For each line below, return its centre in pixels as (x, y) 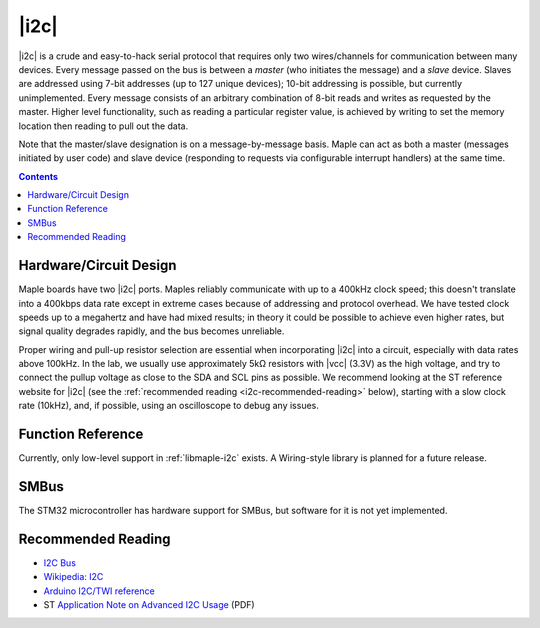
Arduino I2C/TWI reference (99, 591)
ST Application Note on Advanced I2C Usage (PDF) (149, 605)
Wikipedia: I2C (73, 577)
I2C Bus (60, 562)
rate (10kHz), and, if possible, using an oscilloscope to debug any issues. (168, 406)
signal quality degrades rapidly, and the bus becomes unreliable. (151, 331)
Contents (38, 176)
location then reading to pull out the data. (103, 126)
